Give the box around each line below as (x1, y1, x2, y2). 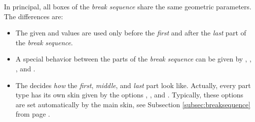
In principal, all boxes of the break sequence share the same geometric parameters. (4, 1, 252, 11)
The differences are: (4, 11, 63, 21)
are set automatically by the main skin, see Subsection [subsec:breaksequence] (15, 99, 251, 109)
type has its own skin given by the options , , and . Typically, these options (15, 90, 244, 100)
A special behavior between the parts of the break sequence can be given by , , (15, 54, 252, 64)
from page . (15, 109, 50, 119)
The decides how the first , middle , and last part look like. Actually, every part (15, 80, 251, 90)
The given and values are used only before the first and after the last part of (15, 28, 246, 38)
